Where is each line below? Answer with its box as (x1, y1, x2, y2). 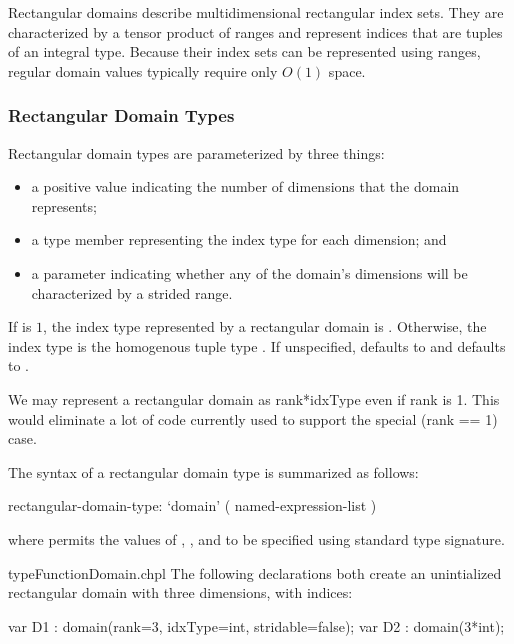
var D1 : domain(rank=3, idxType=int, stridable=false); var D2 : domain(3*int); (8, 615, 505, 636)
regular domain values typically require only (8, 60, 278, 81)
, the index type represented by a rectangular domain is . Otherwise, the (43, 316, 487, 337)
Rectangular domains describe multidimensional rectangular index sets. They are (8, 2, 504, 22)
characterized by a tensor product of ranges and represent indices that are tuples (8, 21, 503, 42)
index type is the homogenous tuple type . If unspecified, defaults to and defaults (8, 335, 506, 356)
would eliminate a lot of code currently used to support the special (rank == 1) (8, 408, 498, 429)
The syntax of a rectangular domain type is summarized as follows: (8, 461, 419, 482)
